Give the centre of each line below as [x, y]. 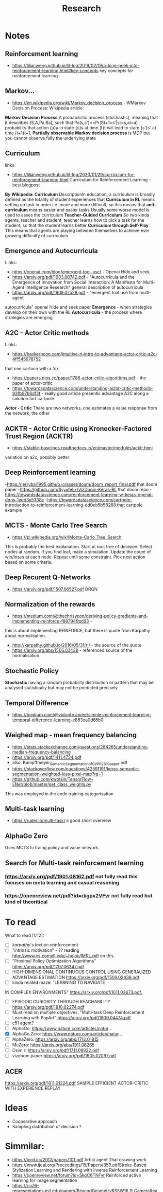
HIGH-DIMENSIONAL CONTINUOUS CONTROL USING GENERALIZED [81, 972]
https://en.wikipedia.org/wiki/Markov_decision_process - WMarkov [79, 103]
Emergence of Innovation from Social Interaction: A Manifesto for [77, 282]
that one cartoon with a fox [32, 369]
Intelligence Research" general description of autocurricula [84, 287]
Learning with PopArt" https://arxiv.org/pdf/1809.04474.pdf [71, 1017]
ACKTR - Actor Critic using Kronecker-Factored [78, 428]
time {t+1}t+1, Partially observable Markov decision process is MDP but [78, 133]
